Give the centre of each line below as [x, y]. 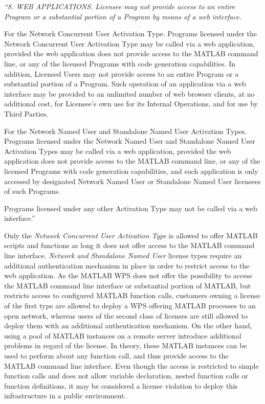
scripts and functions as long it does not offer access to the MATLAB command [129, 245]
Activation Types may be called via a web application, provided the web [118, 151]
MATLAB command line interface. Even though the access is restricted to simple [131, 365]
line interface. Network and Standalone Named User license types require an [123, 255]
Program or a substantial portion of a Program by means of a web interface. [123, 16]
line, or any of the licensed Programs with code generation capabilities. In [120, 63]
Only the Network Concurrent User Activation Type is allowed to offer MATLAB [131, 235]
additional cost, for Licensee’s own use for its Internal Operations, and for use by [131, 104]
